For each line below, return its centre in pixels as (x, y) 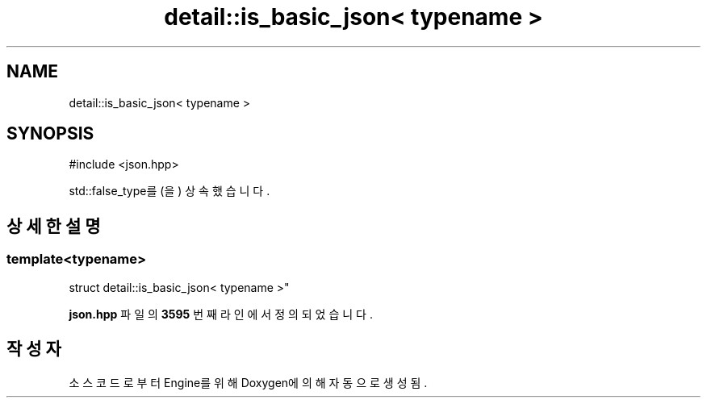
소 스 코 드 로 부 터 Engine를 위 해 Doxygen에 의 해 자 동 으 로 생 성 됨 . (248, 382)
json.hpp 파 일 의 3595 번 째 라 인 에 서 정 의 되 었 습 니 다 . (221, 314)
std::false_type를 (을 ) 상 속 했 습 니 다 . (169, 191)
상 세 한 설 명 (54, 226)
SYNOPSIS (50, 134)
